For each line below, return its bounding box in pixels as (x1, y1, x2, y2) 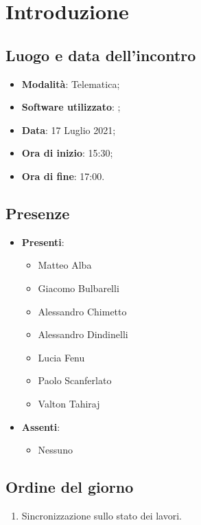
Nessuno (38, 443, 73, 457)
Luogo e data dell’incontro (5, 44, 196, 65)
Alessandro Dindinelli (38, 327, 128, 342)
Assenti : (21, 419, 60, 434)
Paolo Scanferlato (38, 373, 112, 388)
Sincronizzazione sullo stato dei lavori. (21, 508, 182, 522)
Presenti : (21, 234, 64, 249)
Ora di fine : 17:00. (21, 168, 105, 183)
